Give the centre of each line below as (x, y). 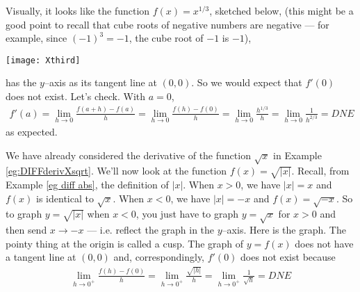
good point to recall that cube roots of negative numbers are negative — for (167, 24)
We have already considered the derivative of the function (128, 155)
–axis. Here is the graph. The (284, 230)
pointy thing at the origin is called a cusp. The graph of (125, 243)
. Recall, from (320, 171)
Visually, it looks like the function (78, 10)
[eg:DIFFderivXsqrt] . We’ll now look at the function (116, 171)
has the (21, 82)
